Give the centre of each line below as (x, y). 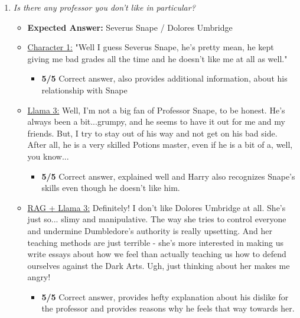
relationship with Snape (84, 90)
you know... (48, 156)
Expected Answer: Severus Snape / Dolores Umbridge (130, 27)
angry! (39, 277)
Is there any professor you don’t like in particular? (104, 7)
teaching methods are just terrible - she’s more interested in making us (156, 242)
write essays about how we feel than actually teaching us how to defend (157, 254)
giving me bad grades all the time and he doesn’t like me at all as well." (157, 58)
